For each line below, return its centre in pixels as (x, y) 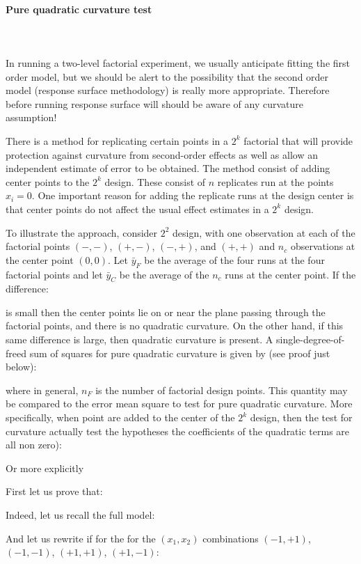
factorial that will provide (298, 140)
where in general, (42, 390)
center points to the (48, 181)
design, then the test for (301, 417)
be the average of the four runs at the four (234, 259)
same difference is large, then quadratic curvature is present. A (139, 339)
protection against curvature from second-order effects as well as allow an (162, 154)
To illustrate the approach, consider (82, 232)
